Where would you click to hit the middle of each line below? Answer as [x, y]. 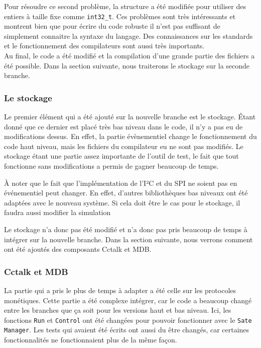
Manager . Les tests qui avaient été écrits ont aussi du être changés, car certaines [127, 330]
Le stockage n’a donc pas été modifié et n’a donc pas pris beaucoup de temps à [126, 229]
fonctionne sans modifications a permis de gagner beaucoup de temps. [111, 166]
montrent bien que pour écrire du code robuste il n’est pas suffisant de [112, 26]
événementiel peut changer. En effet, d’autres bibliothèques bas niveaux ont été [126, 193]
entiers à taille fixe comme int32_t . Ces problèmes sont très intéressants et [120, 16]
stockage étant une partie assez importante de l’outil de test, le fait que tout [121, 156]
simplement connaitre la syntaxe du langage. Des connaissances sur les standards [128, 36]
